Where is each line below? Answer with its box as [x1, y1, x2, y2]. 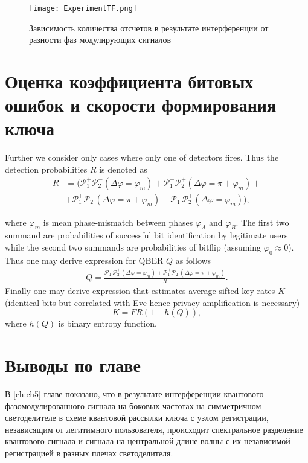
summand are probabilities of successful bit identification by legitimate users [5, 229, 288, 241]
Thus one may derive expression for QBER [5, 254, 164, 266]
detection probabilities [5, 162, 88, 175]
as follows [175, 254, 211, 266]
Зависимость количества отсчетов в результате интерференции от [29, 21, 269, 34]
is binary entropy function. [58, 317, 157, 330]
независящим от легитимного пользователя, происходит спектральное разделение [5, 423, 303, 435]
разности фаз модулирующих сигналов [29, 33, 172, 46]
